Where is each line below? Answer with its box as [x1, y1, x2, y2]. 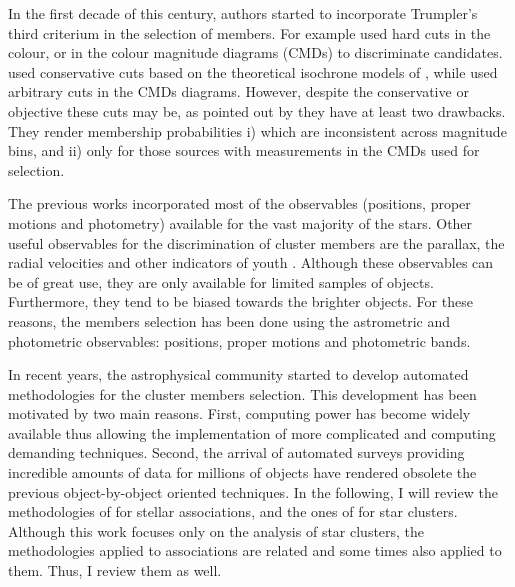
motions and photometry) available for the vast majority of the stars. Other [8, 212, 473, 233]
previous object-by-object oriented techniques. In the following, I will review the [8, 481, 498, 502]
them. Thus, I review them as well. [8, 560, 222, 581]
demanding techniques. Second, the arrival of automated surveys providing [8, 442, 465, 463]
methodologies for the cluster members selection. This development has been [8, 383, 477, 404]
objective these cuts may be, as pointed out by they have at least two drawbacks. [8, 100, 506, 121]
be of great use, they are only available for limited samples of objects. [8, 271, 434, 292]
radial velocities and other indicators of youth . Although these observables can [8, 252, 494, 273]
